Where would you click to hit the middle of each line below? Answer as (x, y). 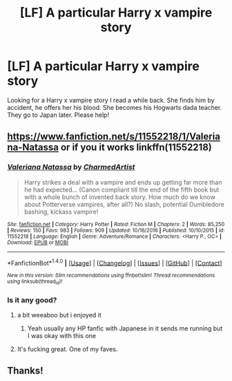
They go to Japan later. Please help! (58, 115)
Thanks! (25, 371)
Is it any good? (32, 300)
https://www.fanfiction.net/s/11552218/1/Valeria (114, 137)
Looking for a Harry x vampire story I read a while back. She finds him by (111, 100)
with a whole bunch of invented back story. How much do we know (119, 197)
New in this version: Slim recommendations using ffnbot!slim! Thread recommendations (111, 276)
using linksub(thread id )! (35, 282)
